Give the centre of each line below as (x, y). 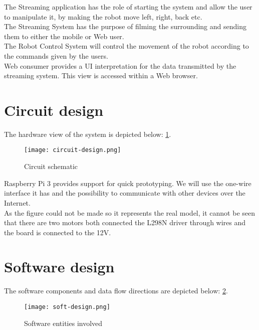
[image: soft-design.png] (67, 307)
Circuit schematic (51, 166)
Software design (59, 267)
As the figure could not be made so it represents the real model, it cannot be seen (129, 212)
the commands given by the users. (56, 55)
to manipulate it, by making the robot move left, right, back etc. (103, 16)
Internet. (17, 202)
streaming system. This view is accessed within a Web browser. (101, 75)
